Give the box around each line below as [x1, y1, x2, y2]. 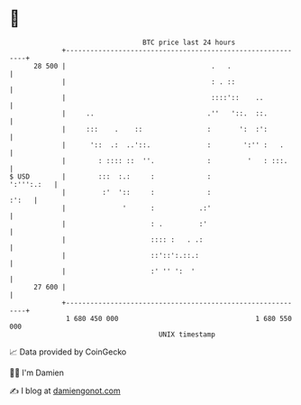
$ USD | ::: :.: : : [9, 171, 212, 181]
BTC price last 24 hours [142, 38, 236, 47]
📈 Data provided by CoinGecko [9, 346, 127, 357]
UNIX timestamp [158, 329, 216, 339]
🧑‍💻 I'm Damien [9, 367, 65, 378]
